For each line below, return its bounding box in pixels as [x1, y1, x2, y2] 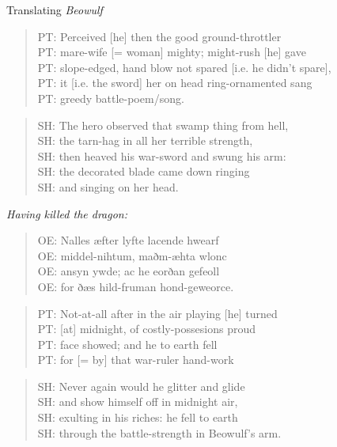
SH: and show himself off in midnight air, [37, 393, 238, 410]
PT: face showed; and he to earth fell [37, 335, 218, 352]
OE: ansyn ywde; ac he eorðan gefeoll [37, 263, 220, 279]
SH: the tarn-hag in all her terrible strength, [37, 132, 253, 149]
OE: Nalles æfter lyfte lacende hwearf [37, 232, 219, 248]
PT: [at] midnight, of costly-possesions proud [37, 320, 256, 337]
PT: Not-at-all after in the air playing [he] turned [37, 305, 278, 321]
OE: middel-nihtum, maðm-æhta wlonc [37, 247, 227, 263]
